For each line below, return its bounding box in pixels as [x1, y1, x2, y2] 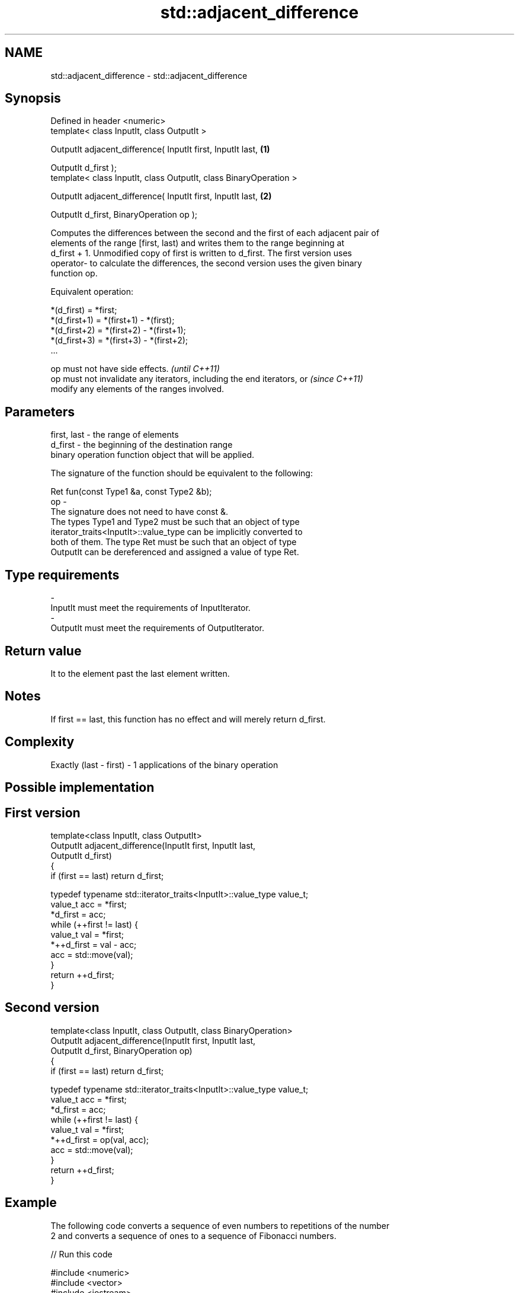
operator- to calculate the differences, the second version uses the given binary [50, 258, 362, 269]
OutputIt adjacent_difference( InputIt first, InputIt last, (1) [50, 144, 270, 155]
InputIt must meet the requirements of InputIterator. [50, 603, 251, 613]
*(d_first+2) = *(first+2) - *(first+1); [50, 325, 186, 336]
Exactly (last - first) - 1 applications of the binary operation [50, 759, 278, 770]
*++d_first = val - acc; [50, 939, 137, 950]
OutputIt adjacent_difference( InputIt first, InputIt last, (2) [50, 191, 272, 202]
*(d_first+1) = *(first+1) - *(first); [50, 315, 175, 326]
